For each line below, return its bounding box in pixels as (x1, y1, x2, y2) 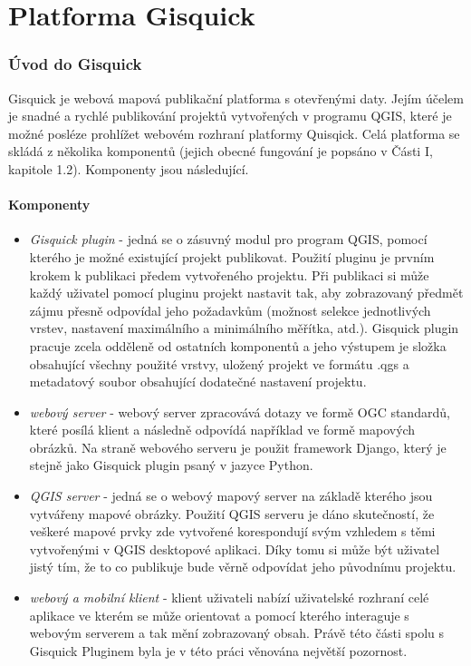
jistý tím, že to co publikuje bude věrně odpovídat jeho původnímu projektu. (29, 557, 457, 576)
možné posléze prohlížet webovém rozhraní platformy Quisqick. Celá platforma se (8, 123, 460, 142)
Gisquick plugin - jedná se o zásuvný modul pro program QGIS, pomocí (29, 230, 428, 249)
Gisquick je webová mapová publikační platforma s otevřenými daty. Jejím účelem (8, 88, 464, 107)
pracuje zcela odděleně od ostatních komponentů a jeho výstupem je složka (29, 336, 447, 355)
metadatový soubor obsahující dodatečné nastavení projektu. (29, 372, 367, 391)
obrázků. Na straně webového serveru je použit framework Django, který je (29, 437, 447, 456)
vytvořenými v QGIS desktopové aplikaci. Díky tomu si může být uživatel (29, 539, 440, 558)
